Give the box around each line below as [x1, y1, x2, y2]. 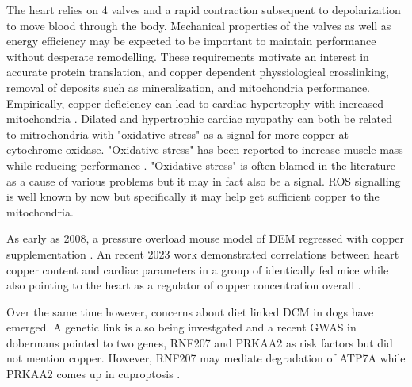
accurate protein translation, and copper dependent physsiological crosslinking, [6, 63, 389, 80]
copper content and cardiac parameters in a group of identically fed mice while [6, 261, 389, 278]
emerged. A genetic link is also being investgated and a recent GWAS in [6, 319, 357, 335]
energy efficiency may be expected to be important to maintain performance [6, 33, 376, 49]
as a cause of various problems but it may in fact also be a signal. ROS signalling [6, 172, 401, 189]
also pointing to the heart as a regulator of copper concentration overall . [6, 277, 361, 293]
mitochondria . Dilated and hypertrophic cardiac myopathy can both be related [6, 110, 392, 127]
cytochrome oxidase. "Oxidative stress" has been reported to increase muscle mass [6, 141, 403, 158]
